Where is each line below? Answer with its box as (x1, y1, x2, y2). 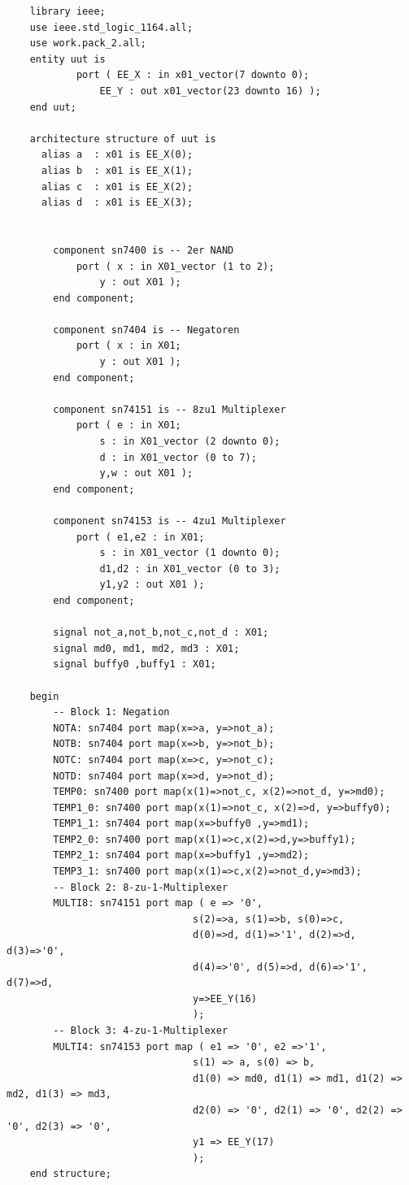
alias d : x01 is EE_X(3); (41, 197, 194, 209)
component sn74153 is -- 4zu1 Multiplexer (53, 515, 286, 527)
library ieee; (29, 6, 106, 17)
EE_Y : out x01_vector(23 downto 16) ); (99, 85, 321, 97)
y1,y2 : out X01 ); (99, 579, 205, 591)
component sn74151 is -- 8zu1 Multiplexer (53, 403, 286, 415)
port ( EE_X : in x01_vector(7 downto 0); (76, 69, 310, 81)
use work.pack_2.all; (29, 37, 146, 50)
